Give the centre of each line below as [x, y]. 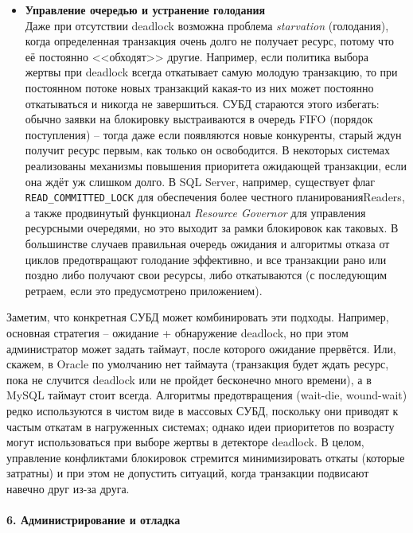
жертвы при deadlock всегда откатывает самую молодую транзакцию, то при [211, 72]
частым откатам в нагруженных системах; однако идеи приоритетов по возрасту [201, 426]
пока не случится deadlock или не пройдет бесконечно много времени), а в [189, 379]
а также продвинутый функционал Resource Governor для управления [195, 212]
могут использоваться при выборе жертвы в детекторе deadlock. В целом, [185, 442]
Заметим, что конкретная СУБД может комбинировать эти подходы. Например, [198, 317]
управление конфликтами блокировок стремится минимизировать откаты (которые [206, 457]
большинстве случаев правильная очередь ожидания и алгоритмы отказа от [207, 243]
